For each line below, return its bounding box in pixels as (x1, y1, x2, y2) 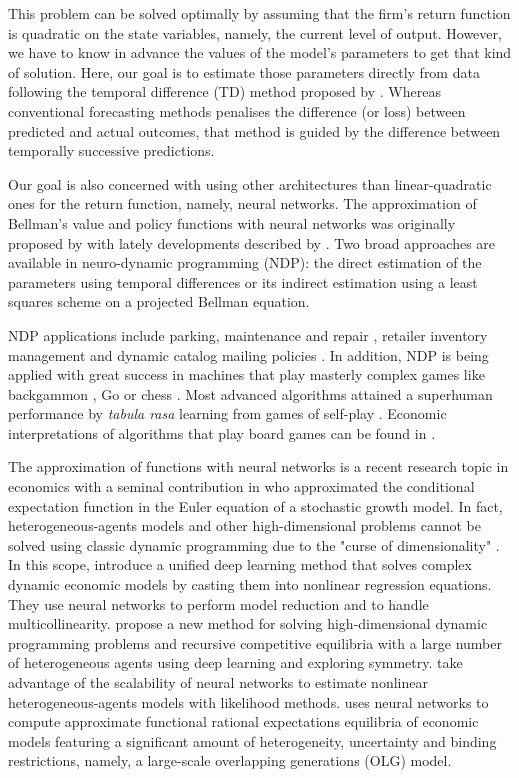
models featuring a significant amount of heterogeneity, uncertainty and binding (8, 730, 497, 751)
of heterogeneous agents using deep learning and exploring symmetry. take (8, 652, 463, 673)
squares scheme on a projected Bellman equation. (8, 291, 310, 312)
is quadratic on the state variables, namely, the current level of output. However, (8, 22, 502, 43)
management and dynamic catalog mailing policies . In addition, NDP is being (8, 344, 489, 365)
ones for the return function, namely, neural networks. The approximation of (8, 193, 477, 214)
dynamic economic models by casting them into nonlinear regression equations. (8, 574, 492, 595)
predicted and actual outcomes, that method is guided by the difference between (8, 120, 501, 141)
